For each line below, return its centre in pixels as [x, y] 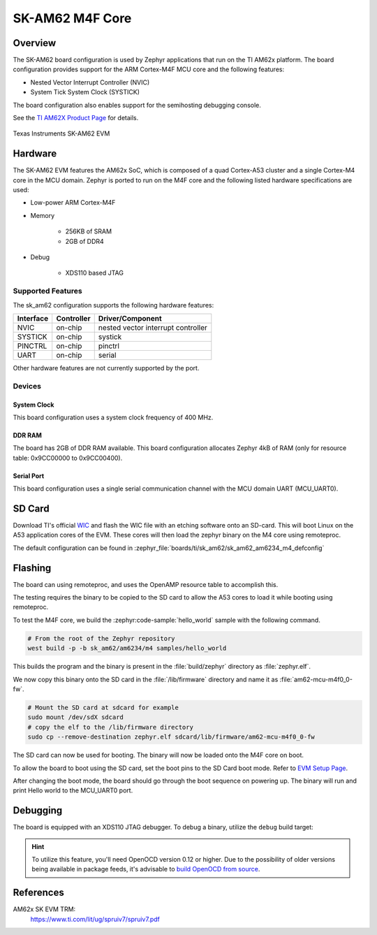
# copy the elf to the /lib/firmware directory [110, 727]
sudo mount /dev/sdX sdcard [75, 717]
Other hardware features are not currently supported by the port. [106, 368]
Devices [27, 386]
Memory [43, 215]
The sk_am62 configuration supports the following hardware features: [113, 305]
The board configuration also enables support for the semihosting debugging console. [137, 105]
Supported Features [48, 291]
